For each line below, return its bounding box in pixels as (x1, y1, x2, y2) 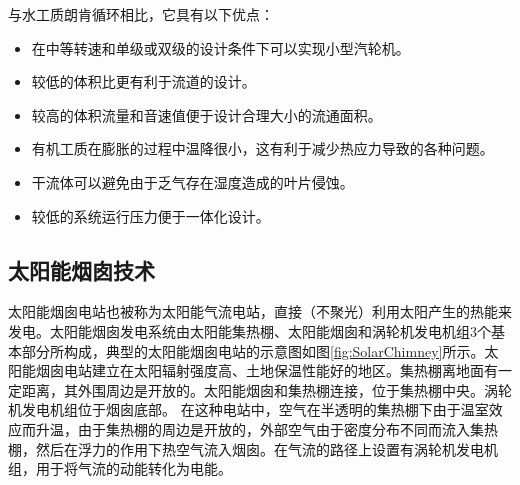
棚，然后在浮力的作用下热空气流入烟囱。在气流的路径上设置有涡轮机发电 (8, 438, 484, 459)
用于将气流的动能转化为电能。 (35, 458, 232, 479)
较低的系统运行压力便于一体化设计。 (31, 205, 270, 226)
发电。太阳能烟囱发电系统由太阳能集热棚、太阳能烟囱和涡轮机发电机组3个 (8, 320, 491, 341)
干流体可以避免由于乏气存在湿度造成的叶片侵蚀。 (31, 171, 354, 192)
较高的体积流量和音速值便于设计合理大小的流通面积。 (31, 104, 382, 125)
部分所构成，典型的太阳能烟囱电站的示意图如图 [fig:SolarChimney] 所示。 (21, 340, 485, 361)
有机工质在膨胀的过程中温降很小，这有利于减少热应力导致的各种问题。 (31, 138, 494, 159)
